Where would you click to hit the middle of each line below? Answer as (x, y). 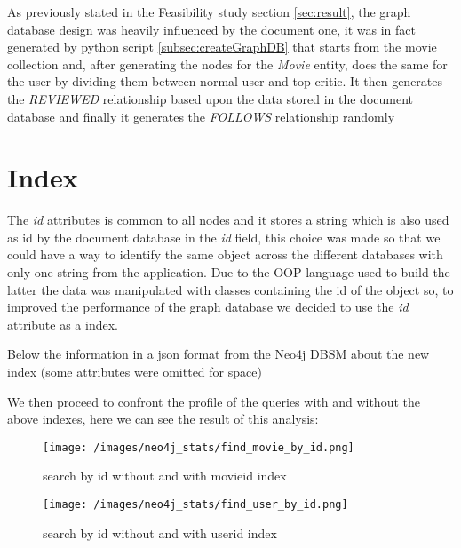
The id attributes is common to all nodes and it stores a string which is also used (228, 220)
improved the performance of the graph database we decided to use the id (208, 307)
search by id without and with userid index (160, 532)
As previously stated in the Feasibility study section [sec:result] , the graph (209, 12)
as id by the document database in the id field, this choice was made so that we (224, 237)
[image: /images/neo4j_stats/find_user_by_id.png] (195, 505)
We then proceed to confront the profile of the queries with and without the (214, 401)
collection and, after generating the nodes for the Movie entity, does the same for (227, 64)
